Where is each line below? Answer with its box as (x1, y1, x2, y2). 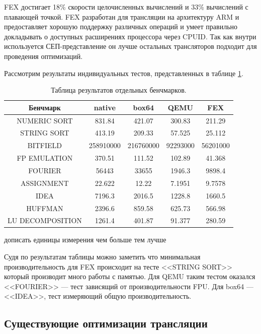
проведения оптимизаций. (4, 50, 83, 61)
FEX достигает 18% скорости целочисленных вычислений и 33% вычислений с (4, 2, 248, 12)
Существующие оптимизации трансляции (4, 315, 208, 331)
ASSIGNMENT (21, 177, 69, 188)
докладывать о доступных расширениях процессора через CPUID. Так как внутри (4, 31, 256, 41)
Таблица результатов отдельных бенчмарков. (51, 85, 187, 95)
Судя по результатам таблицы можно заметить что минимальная (4, 251, 201, 262)
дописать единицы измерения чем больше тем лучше (4, 234, 166, 245)
